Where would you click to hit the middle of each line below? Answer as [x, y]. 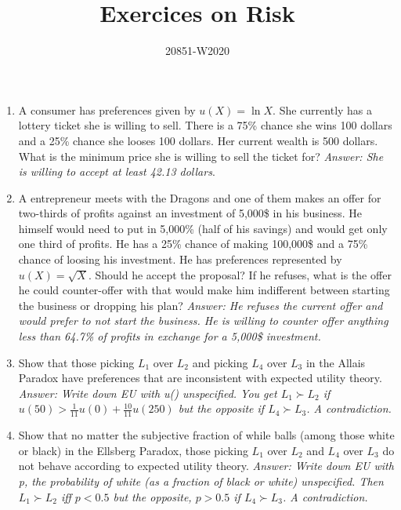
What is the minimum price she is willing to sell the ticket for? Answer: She [201, 156]
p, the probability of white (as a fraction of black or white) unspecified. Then [201, 481]
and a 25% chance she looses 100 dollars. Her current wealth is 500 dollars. [198, 140]
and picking [220, 362]
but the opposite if [221, 408]
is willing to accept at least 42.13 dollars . [117, 171]
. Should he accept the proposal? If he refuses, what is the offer [240, 274]
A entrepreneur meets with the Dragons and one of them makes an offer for [200, 197]
